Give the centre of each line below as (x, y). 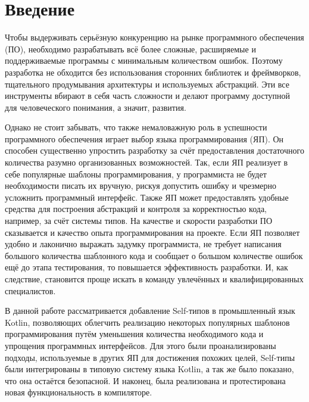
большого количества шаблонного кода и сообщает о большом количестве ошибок (154, 255)
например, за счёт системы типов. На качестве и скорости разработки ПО (139, 221)
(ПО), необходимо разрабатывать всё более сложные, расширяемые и (130, 49)
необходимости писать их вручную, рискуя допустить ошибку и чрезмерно (141, 186)
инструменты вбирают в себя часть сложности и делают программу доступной (148, 96)
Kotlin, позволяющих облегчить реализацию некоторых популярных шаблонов (147, 322)
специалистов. (30, 290)
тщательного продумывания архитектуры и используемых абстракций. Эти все (147, 84)
